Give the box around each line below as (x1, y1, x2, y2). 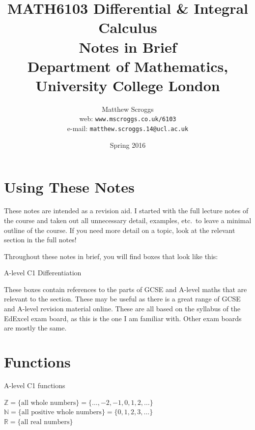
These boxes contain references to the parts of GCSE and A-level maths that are (4, 284, 247, 294)
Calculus (98, 17, 157, 37)
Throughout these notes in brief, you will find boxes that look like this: (4, 251, 218, 261)
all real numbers (21, 418, 70, 426)
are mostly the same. (4, 323, 67, 333)
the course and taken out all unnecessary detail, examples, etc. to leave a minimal (4, 215, 252, 225)
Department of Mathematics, (27, 56, 228, 76)
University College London (35, 75, 220, 95)
